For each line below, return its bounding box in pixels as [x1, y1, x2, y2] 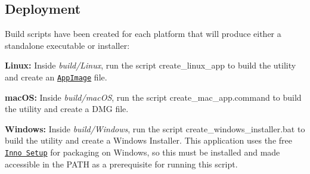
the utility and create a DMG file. [5, 102, 129, 115]
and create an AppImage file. [5, 70, 107, 83]
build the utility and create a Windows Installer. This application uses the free [5, 134, 292, 147]
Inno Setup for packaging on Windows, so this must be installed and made [5, 146, 280, 159]
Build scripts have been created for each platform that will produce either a [5, 27, 281, 40]
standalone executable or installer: [5, 39, 130, 51]
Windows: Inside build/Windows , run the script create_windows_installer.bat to [5, 122, 305, 135]
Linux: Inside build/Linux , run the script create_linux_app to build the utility [5, 59, 296, 72]
